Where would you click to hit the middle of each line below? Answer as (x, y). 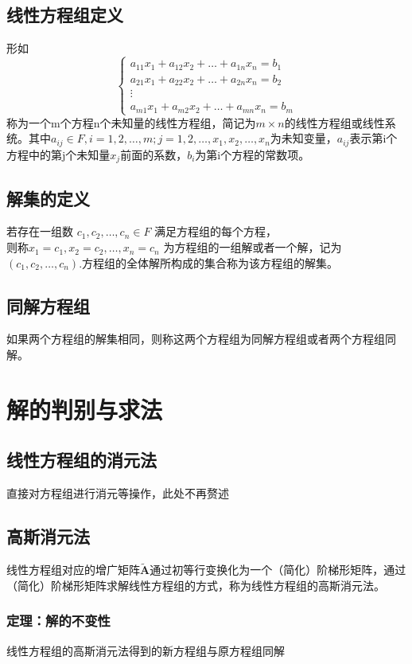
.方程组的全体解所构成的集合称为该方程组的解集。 (209, 262)
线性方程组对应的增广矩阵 (73, 570)
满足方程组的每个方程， (216, 231)
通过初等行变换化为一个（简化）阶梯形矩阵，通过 (278, 570)
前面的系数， (154, 154)
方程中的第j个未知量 (58, 154)
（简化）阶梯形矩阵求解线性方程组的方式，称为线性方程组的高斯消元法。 (196, 585)
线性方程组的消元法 (82, 460)
